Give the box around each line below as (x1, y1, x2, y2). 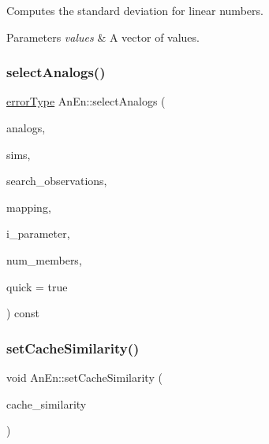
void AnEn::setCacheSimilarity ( (6, 368, 163, 385)
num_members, (6, 251, 82, 268)
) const (6, 305, 40, 321)
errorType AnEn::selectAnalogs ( (6, 93, 166, 109)
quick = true (6, 278, 68, 294)
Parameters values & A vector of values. (6, 28, 200, 45)
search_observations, (6, 172, 107, 189)
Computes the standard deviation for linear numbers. (6, 2, 263, 18)
